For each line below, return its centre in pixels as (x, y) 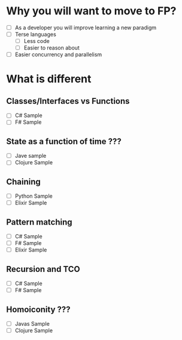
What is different (49, 79)
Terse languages (36, 34)
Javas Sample (32, 324)
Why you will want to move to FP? (91, 11)
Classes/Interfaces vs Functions (68, 101)
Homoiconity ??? (38, 309)
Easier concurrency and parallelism (58, 54)
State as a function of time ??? (64, 141)
